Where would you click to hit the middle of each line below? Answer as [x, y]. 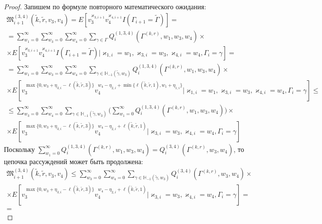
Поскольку [19, 149]
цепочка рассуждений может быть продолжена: [74, 161]
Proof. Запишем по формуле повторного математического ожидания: [105, 6]
